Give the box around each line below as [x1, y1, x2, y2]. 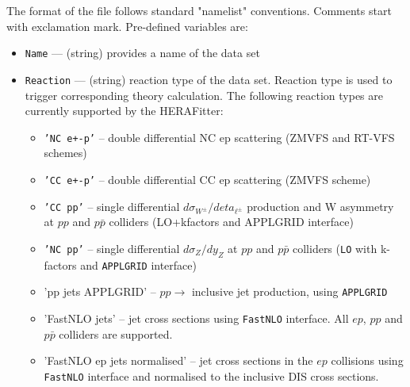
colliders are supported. [59, 325, 173, 342]
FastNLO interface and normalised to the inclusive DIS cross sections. [44, 367, 379, 384]
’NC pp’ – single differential [44, 239, 180, 256]
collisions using [331, 352, 404, 369]
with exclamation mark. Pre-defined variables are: [6, 17, 248, 34]
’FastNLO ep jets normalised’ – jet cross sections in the [44, 352, 313, 369]
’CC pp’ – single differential [44, 197, 180, 214]
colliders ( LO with [292, 239, 377, 256]
